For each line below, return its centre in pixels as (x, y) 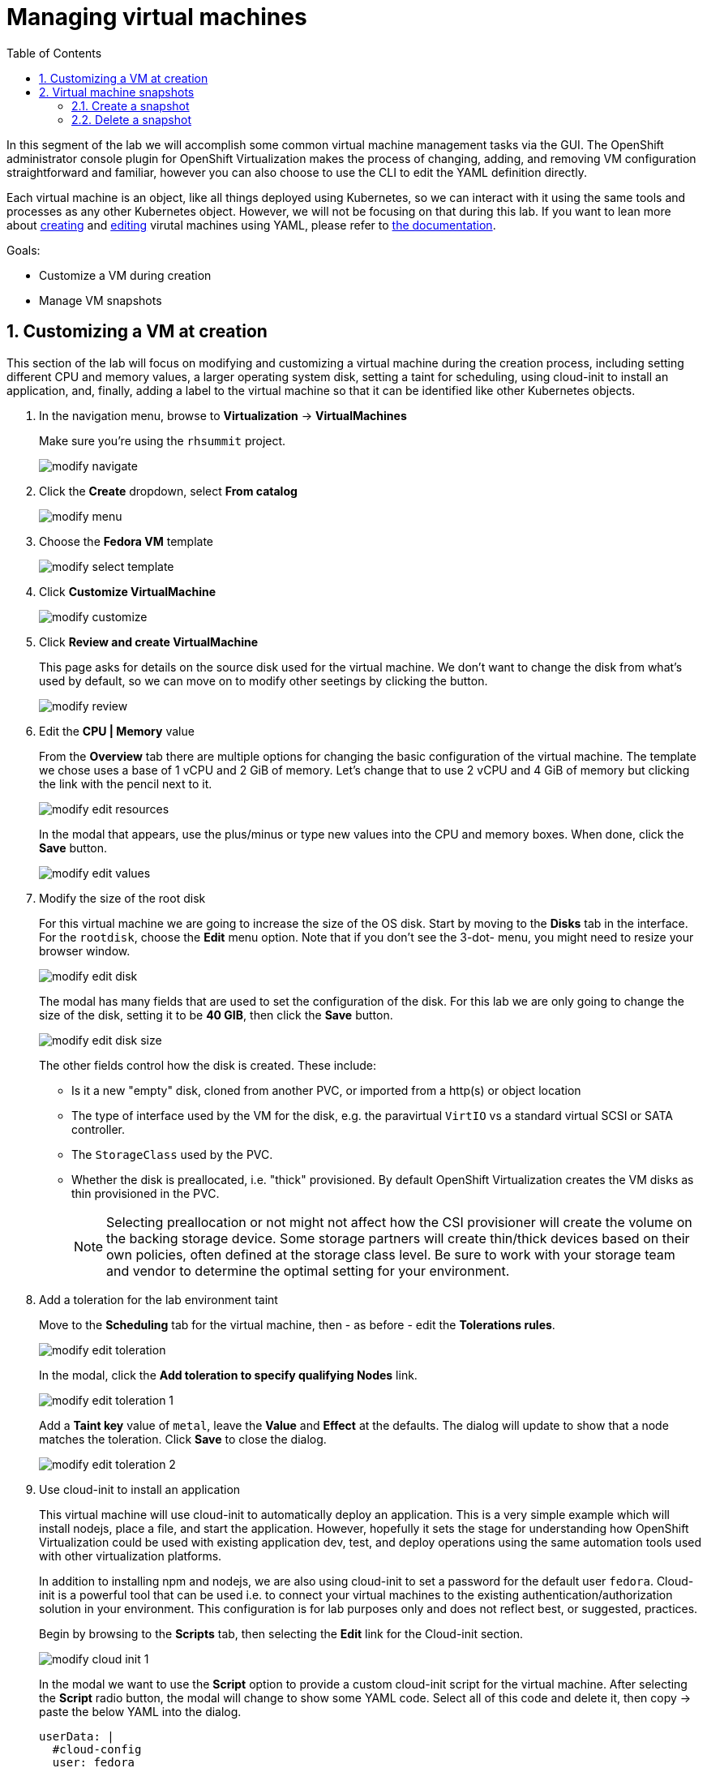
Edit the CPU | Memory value (117, 731)
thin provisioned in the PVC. (146, 1193)
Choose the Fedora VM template (126, 541)
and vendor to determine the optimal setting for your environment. (308, 1270)
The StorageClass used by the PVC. (172, 1154)
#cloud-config (97, 1749)
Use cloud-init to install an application (140, 1489)
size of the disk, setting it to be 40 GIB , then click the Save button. (216, 1015)
